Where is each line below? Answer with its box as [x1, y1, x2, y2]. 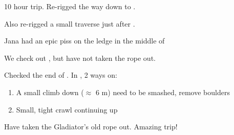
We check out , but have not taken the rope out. [4, 52, 156, 63]
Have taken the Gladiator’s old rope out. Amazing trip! [4, 121, 178, 132]
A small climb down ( [16, 86, 84, 97]
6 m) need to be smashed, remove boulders [95, 86, 230, 97]
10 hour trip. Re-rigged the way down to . [4, 1, 136, 11]
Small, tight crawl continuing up [16, 104, 118, 115]
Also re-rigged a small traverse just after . [4, 18, 135, 29]
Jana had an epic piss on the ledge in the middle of [4, 35, 165, 46]
